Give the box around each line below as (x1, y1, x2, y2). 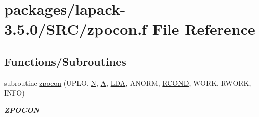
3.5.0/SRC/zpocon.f (4, 18, 147, 39)
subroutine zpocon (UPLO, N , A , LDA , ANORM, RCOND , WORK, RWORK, (4, 77, 251, 88)
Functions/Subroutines (4, 53, 126, 69)
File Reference (152, 18, 255, 39)
